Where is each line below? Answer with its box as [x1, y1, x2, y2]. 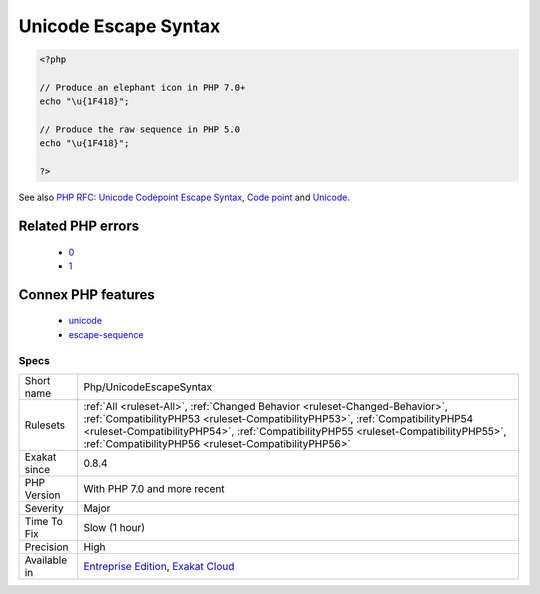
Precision [24, 540, 69, 554]
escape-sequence [68, 328, 144, 340]
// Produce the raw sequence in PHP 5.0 [39, 124, 240, 135]
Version [24, 488, 61, 502]
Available [24, 553, 68, 567]
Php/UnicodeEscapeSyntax [83, 380, 213, 394]
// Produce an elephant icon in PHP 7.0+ [39, 81, 246, 93]
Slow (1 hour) [83, 520, 145, 534]
